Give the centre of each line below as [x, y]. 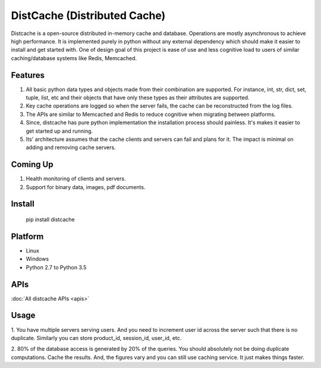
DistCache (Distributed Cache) [88, 15]
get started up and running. [59, 131]
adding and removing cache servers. [71, 147]
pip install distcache [50, 219]
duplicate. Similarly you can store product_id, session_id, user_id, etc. [96, 338]
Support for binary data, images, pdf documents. [86, 187]
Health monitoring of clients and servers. [76, 179]
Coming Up [32, 164]
